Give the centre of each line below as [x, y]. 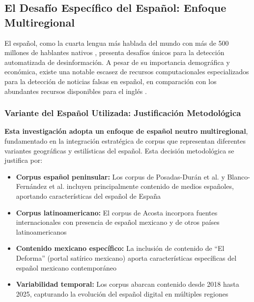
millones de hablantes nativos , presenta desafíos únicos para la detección [114, 52]
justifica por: [24, 160]
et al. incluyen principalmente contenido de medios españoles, [141, 186]
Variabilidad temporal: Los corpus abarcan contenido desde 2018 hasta [127, 284]
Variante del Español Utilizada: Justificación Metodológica [123, 113]
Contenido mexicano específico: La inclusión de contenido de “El [120, 248]
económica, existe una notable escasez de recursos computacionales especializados [127, 72]
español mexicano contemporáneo [66, 267]
